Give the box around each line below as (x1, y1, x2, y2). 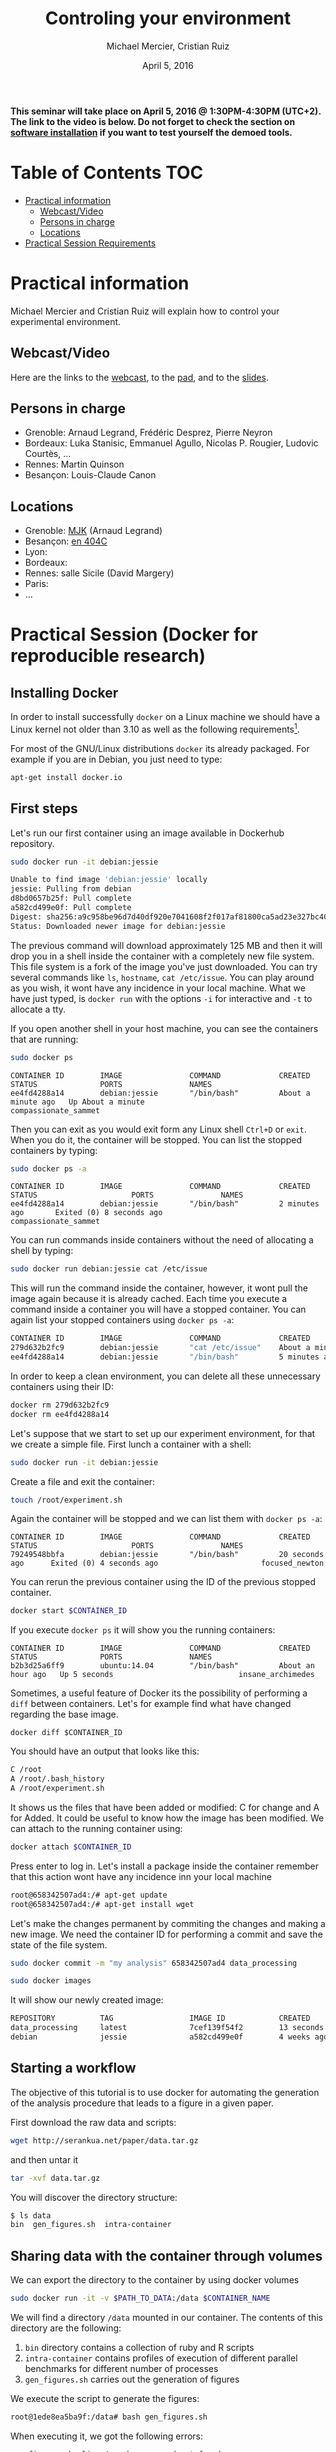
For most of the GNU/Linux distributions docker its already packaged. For (10, 742, 310, 754)
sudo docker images (10, 1976, 92, 1986)
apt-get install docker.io (10, 772, 123, 782)
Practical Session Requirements (24, 237, 157, 249)
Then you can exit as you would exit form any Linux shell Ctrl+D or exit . (10, 1123, 307, 1135)
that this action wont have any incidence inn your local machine (10, 1870, 272, 1882)
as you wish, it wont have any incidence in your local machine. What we (10, 982, 306, 994)
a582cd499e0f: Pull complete (10, 903, 132, 913)
